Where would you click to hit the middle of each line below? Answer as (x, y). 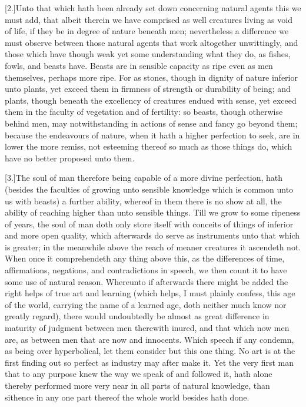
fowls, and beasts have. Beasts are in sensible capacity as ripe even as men (139, 65)
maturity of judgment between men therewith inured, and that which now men (147, 328)
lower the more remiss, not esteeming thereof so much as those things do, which (149, 146)
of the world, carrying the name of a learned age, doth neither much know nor (146, 304)
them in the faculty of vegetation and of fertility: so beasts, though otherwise (144, 112)
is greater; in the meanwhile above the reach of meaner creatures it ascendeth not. (153, 246)
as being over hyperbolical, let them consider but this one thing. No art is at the (150, 351)
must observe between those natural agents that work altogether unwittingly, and (152, 42)
